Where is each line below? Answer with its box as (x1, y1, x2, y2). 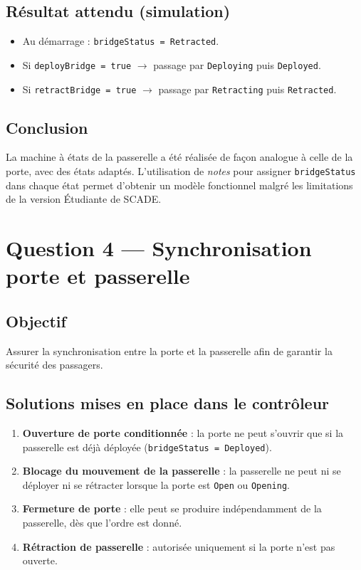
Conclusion (6, 116, 88, 138)
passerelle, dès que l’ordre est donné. (22, 515, 182, 530)
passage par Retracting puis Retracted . (158, 81, 337, 96)
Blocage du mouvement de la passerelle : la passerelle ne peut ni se (22, 463, 341, 478)
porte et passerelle (6, 261, 190, 290)
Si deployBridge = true (22, 57, 132, 72)
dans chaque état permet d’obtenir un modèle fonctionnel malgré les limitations (6, 177, 353, 192)
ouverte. (22, 553, 58, 568)
